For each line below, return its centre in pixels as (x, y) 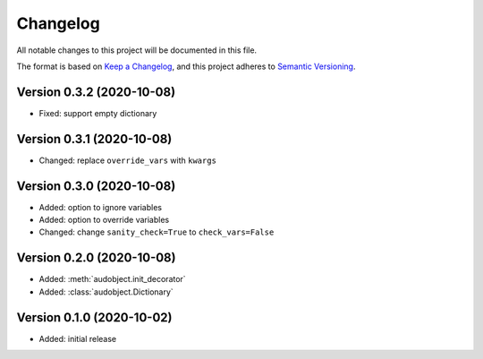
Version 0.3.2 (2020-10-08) (96, 92)
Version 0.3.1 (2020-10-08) (94, 139)
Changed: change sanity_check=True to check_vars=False (157, 232)
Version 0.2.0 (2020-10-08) (96, 258)
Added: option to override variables (104, 220)
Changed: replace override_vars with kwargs (127, 160)
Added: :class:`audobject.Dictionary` (106, 292)
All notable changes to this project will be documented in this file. (137, 50)
